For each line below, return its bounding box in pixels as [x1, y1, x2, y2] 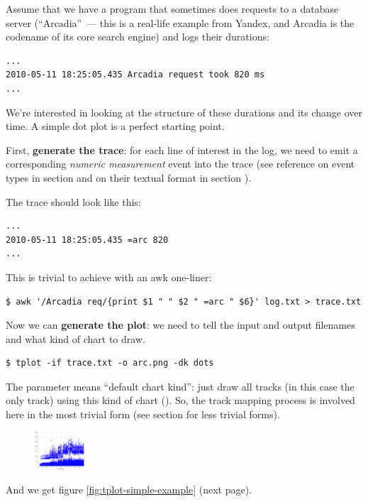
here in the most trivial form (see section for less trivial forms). [6, 407, 280, 422]
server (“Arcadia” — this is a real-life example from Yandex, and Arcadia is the [6, 15, 355, 30]
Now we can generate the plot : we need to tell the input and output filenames [6, 317, 355, 332]
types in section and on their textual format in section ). [6, 170, 252, 185]
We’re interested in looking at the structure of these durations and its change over [6, 104, 363, 119]
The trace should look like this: [6, 194, 141, 209]
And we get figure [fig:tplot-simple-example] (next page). [6, 481, 252, 496]
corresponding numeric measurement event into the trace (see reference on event [6, 156, 355, 171]
